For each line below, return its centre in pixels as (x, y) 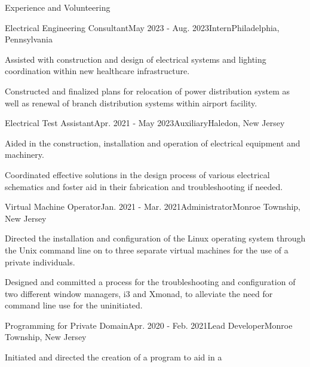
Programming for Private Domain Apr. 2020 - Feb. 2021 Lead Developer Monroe (149, 325)
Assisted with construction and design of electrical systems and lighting (136, 59)
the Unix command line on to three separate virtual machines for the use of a (147, 250)
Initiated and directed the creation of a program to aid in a (113, 357)
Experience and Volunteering (58, 7)
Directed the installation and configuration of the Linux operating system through (155, 238)
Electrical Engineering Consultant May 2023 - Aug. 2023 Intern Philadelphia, (142, 27)
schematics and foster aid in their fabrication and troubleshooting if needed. (144, 186)
